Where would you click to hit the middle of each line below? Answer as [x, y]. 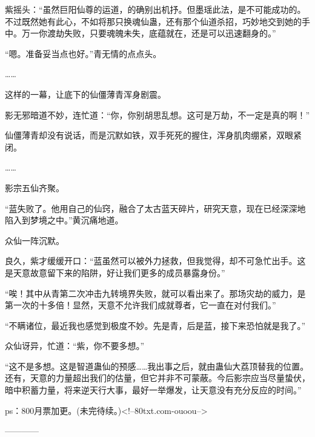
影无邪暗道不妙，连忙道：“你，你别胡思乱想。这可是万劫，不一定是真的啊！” [157, 114]
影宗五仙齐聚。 [35, 187]
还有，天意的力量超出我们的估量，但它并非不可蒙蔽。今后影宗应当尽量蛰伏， [157, 378]
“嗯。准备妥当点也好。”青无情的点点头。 [83, 53]
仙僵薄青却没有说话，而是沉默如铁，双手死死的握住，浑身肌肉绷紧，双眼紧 [153, 135]
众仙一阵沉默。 [35, 240]
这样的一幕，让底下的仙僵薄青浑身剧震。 [85, 94]
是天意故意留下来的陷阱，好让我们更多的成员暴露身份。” [115, 272]
